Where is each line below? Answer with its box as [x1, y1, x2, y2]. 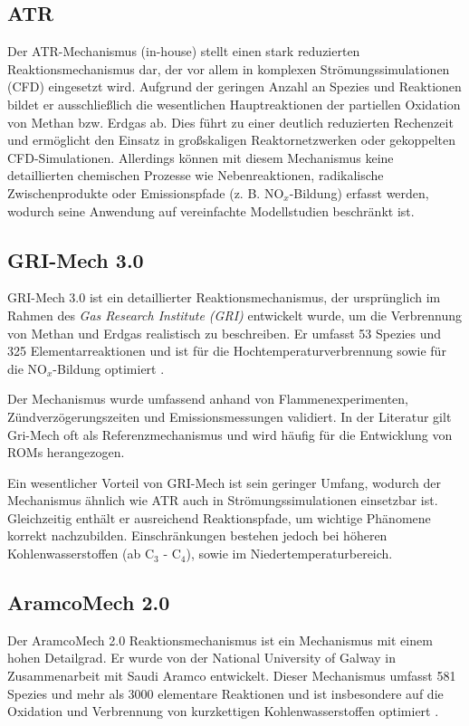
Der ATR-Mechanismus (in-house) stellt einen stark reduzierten [7, 42, 360, 61]
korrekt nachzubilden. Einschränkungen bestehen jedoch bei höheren [7, 526, 388, 545]
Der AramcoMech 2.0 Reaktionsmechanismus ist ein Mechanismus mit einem [7, 630, 433, 649]
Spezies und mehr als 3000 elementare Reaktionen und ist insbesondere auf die [7, 683, 444, 702]
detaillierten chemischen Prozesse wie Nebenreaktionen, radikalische [7, 166, 384, 185]
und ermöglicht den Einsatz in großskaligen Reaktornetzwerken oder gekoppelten [7, 130, 456, 149]
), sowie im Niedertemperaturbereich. [186, 544, 393, 563]
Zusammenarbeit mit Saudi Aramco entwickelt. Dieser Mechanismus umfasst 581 [7, 666, 456, 685]
